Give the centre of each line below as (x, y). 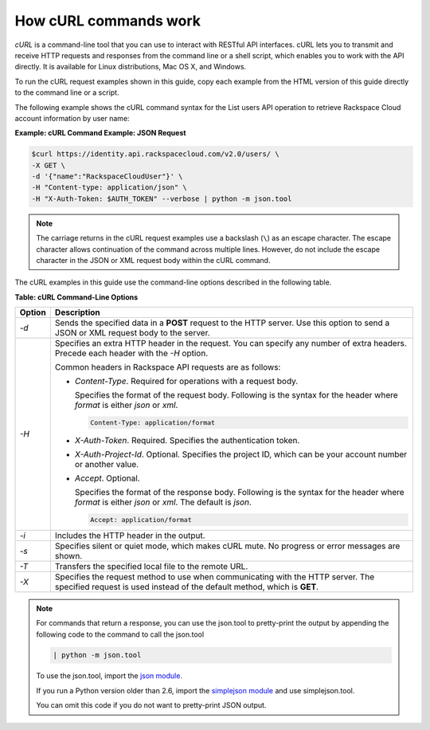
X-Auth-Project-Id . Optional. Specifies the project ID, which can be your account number (241, 454)
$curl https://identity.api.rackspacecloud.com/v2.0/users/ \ (155, 154)
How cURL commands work (108, 21)
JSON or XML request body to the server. (132, 333)
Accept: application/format (141, 519)
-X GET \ (49, 165)
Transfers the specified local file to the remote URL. (151, 566)
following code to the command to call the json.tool (120, 634)
